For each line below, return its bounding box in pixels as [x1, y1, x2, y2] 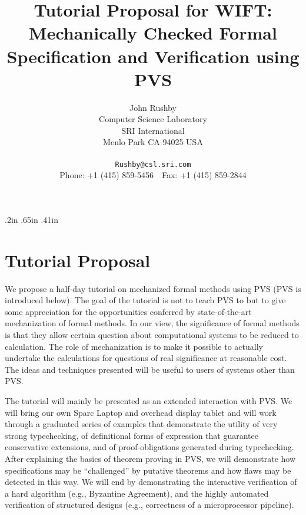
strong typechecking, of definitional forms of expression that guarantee [5, 429, 258, 441]
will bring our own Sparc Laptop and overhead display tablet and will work [5, 406, 277, 418]
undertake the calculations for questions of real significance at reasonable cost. [5, 352, 287, 364]
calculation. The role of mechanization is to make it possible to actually [5, 340, 263, 352]
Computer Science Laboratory [99, 113, 207, 125]
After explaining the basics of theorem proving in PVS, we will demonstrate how [5, 452, 296, 464]
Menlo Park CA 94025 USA [103, 136, 203, 148]
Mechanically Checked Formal [29, 21, 277, 45]
